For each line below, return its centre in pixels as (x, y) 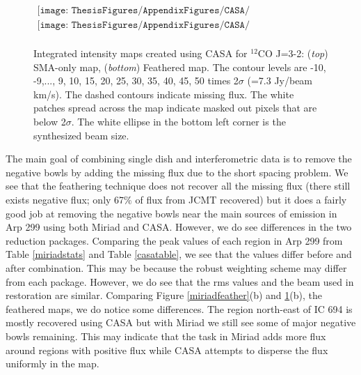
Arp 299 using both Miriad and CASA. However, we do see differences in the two (179, 227)
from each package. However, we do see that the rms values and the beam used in (180, 281)
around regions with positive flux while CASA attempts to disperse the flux (167, 350)
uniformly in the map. (53, 363)
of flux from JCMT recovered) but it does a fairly (241, 200)
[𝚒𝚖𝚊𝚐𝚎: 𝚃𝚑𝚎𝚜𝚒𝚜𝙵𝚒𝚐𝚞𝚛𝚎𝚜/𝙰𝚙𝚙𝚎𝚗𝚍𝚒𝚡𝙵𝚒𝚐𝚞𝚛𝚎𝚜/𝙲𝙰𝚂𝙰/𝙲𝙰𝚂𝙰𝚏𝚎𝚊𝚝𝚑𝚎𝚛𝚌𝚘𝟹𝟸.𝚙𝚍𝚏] (143, 25)
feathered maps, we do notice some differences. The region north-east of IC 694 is (179, 308)
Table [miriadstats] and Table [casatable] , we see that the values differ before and (179, 254)
